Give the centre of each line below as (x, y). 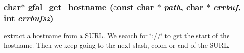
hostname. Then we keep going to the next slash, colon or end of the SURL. (117, 45)
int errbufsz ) (29, 17)
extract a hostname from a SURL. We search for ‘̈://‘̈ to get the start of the (117, 36)
